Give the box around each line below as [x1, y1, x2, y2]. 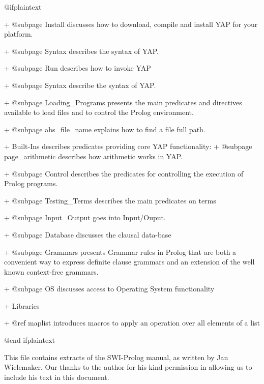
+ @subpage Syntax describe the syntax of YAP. [4, 79, 156, 90]
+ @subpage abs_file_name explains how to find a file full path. [4, 124, 206, 134]
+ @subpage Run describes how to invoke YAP [4, 63, 151, 73]
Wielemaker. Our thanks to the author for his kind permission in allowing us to [4, 362, 252, 372]
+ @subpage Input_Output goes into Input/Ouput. [4, 212, 166, 223]
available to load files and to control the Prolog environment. [4, 107, 194, 117]
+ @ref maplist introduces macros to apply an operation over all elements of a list [4, 317, 260, 328]
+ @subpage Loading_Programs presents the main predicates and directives [4, 97, 242, 107]
